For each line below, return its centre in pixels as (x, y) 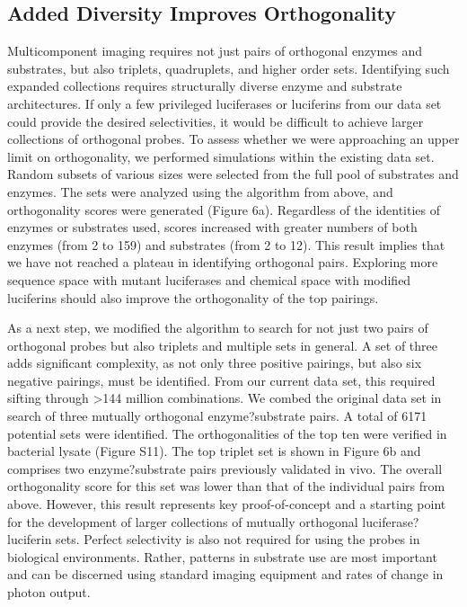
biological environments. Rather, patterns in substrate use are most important (222, 556)
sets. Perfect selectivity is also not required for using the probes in (238, 539)
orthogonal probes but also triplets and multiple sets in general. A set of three (222, 345)
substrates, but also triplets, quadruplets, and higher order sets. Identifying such (229, 68)
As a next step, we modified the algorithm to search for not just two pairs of (218, 328)
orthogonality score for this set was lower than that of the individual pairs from (226, 486)
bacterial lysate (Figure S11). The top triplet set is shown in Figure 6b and (214, 451)
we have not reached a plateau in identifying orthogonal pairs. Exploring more (223, 262)
